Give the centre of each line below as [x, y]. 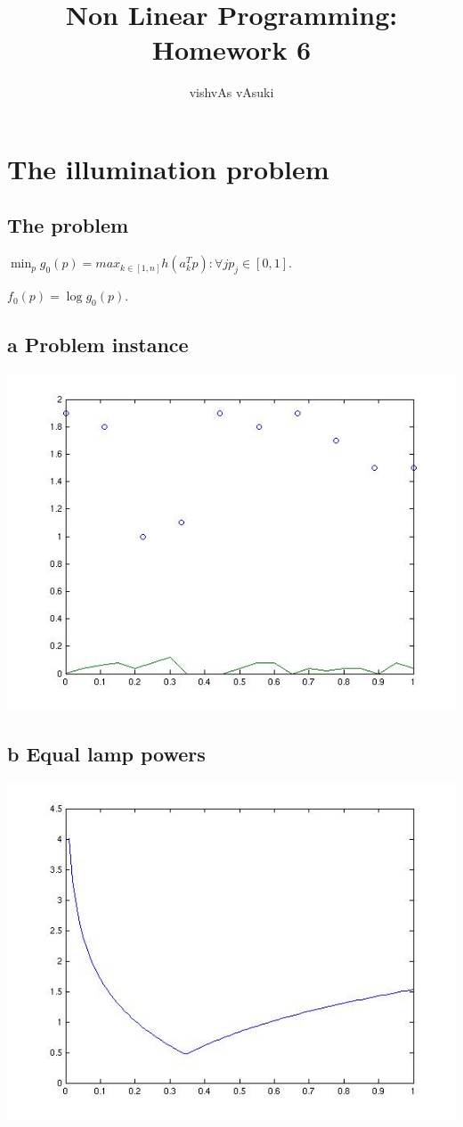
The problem [68, 225]
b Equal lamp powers [106, 754]
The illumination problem [168, 168]
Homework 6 [231, 49]
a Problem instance [98, 345]
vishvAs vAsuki [231, 92]
